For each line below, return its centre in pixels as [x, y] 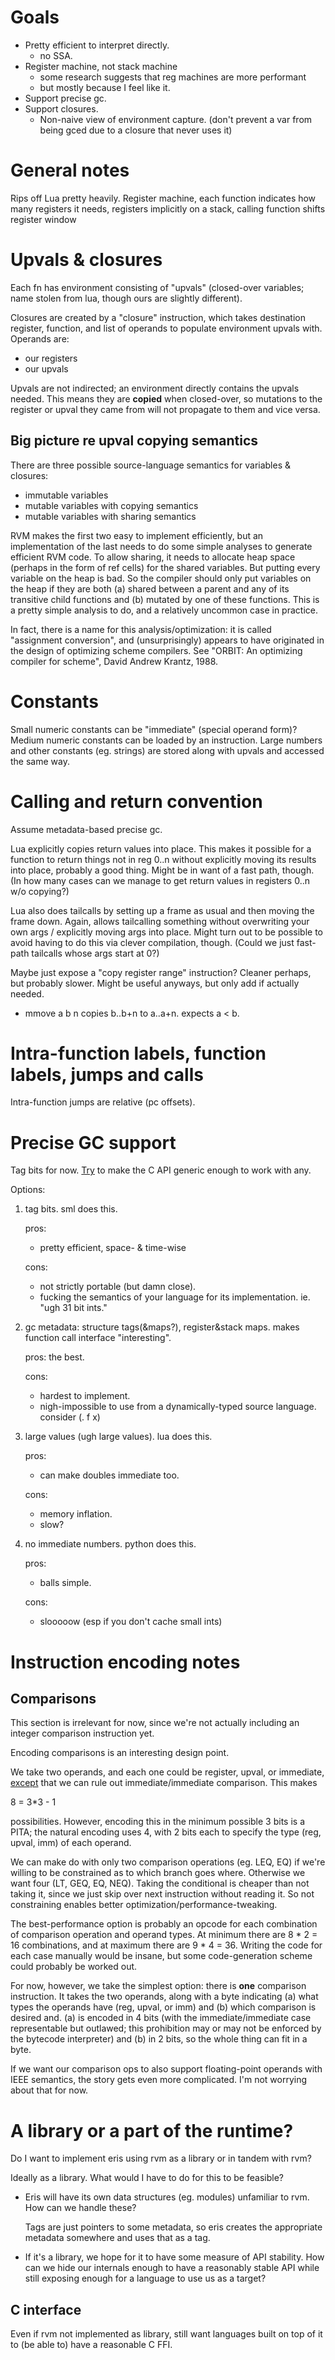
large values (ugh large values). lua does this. [118, 1437]
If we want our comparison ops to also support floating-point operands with [166, 2069]
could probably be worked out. [74, 1967]
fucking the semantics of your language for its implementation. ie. [175, 1297]
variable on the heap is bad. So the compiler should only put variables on [161, 578]
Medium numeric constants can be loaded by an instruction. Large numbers [166, 740]
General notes [70, 170]
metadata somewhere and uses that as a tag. [117, 2238]
